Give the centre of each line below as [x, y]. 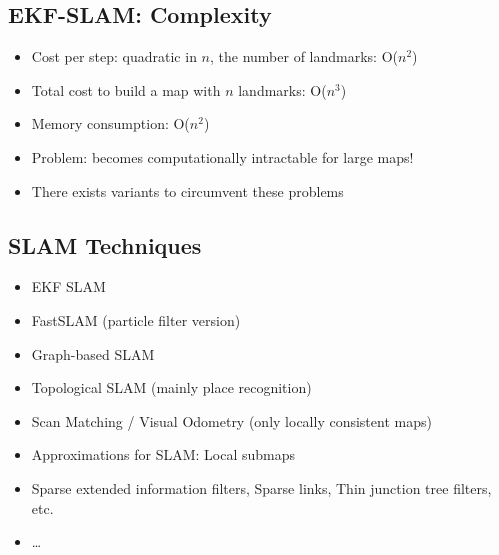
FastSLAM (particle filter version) [136, 319]
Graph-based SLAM [93, 353]
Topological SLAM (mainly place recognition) [171, 387]
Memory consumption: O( [110, 123]
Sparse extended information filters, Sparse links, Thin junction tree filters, [261, 487]
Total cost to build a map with [126, 89]
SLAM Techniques [105, 244]
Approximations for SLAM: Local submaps [163, 454]
